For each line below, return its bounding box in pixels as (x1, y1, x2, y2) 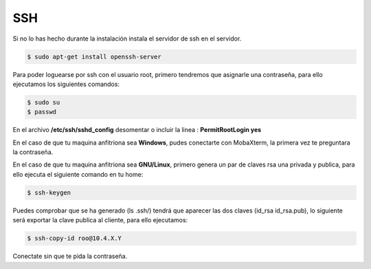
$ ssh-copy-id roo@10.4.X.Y (27, 235, 122, 242)
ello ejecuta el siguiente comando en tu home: (12, 170, 144, 178)
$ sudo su (27, 98, 60, 106)
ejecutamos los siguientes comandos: (12, 80, 120, 88)
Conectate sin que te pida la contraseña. (12, 252, 128, 261)
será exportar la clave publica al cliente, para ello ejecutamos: (12, 216, 188, 224)
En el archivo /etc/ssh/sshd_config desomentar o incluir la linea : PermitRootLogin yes (12, 126, 262, 134)
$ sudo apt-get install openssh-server (27, 52, 161, 61)
